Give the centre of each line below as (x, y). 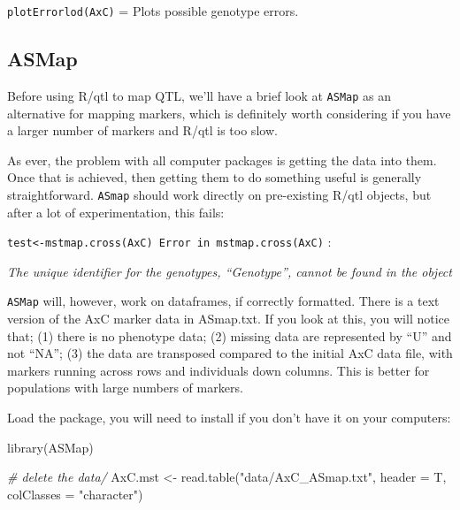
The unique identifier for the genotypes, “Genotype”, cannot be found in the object (230, 271)
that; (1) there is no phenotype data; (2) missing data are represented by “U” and (230, 335)
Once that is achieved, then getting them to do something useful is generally (215, 177)
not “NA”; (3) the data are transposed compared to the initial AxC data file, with (230, 353)
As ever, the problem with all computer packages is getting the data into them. (222, 160)
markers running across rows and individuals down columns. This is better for (218, 370)
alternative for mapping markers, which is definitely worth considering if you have (229, 113)
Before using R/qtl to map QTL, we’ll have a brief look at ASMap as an (199, 95)
